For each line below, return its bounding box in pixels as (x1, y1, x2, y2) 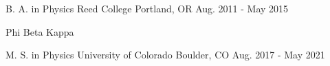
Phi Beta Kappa (5, 24, 74, 38)
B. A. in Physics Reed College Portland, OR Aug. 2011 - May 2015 (5, 1, 289, 15)
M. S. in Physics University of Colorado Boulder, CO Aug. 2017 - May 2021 (5, 47, 325, 62)
